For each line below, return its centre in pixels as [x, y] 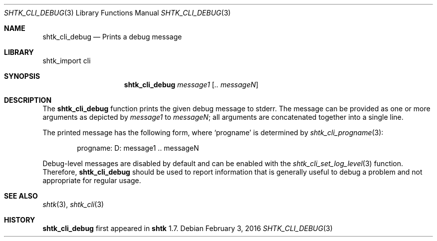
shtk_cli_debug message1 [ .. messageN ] [191, 85]
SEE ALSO [21, 196]
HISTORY [20, 220]
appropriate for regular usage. [92, 180]
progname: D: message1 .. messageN [138, 148]
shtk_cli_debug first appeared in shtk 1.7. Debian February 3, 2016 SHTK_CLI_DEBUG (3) [188, 228]
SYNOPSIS [22, 76]
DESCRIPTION [28, 100]
